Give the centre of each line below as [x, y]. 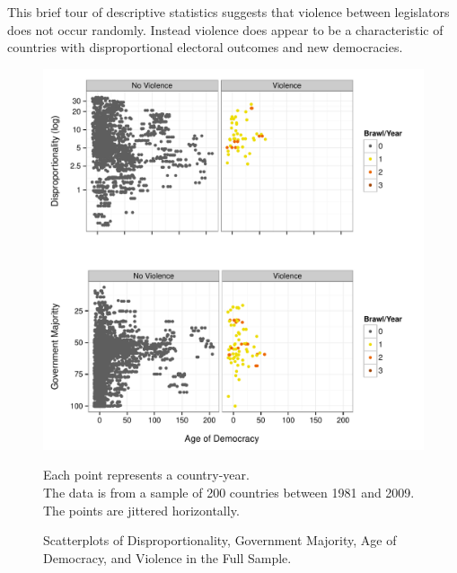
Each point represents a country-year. [146, 475]
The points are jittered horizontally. [141, 510]
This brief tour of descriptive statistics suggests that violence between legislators [228, 12]
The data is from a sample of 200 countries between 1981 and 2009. [229, 492]
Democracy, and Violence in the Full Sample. [167, 557]
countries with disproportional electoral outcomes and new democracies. [205, 47]
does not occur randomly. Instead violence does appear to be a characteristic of [225, 29]
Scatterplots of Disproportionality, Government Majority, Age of [220, 540]
